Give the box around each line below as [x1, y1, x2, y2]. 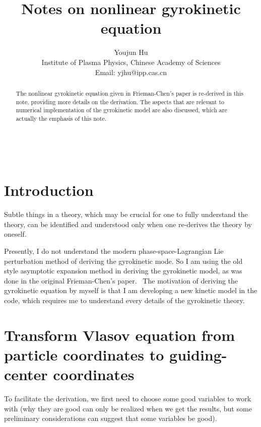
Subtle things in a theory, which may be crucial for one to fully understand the [4, 209, 248, 220]
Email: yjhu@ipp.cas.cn [95, 66, 167, 77]
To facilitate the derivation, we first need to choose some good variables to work [4, 393, 251, 404]
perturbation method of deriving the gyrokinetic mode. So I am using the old [4, 255, 243, 266]
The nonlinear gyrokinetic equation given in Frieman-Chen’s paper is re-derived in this [16, 89, 243, 97]
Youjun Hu [114, 47, 148, 57]
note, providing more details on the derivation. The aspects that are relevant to [16, 97, 225, 106]
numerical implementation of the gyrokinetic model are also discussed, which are [16, 106, 227, 114]
